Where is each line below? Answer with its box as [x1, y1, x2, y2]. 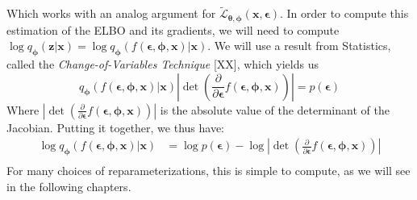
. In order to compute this [279, 5, 409, 22]
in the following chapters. [6, 177, 131, 194]
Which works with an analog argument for [6, 5, 216, 22]
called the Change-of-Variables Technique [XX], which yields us [6, 56, 319, 73]
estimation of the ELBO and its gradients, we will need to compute [6, 21, 340, 38]
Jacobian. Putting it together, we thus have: [6, 119, 225, 135]
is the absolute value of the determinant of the [160, 101, 390, 118]
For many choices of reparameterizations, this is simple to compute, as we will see [6, 162, 411, 179]
